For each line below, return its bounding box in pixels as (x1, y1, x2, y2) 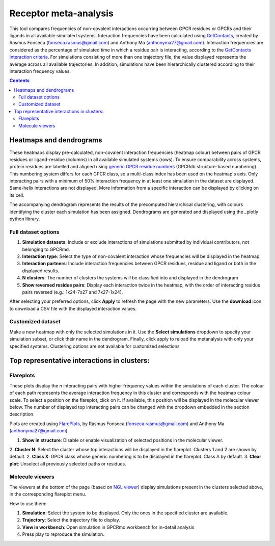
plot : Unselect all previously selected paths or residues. (9, 460, 127, 466)
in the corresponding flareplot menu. (9, 491, 87, 497)
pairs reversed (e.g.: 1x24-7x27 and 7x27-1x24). (22, 289, 123, 295)
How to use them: (9, 500, 47, 507)
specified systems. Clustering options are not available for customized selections (9, 343, 180, 349)
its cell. (9, 192, 25, 198)
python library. (9, 216, 40, 222)
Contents (9, 77, 30, 84)
